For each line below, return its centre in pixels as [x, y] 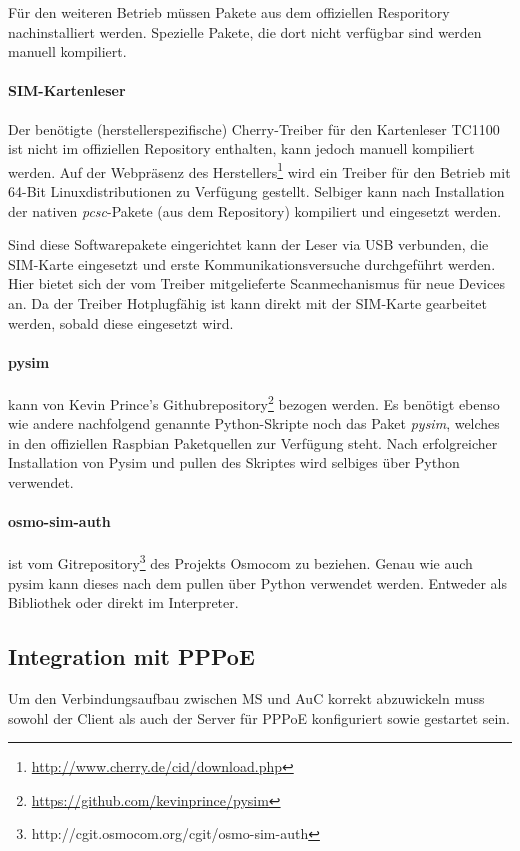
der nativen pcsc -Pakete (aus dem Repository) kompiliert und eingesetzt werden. [255, 210]
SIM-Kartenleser [67, 90]
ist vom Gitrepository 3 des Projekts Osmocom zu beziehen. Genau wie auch [240, 562]
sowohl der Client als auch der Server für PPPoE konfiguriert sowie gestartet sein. [259, 717]
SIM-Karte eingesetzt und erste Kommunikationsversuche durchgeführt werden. [252, 263]
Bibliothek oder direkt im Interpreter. [123, 602]
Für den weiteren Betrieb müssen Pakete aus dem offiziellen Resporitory [229, 12]
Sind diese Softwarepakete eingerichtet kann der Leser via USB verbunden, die [248, 244]
